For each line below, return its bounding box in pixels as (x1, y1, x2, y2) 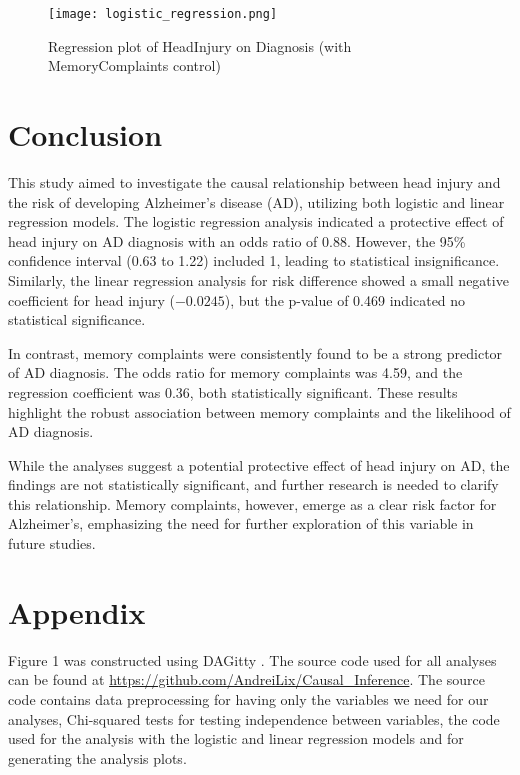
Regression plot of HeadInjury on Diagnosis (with (48, 35, 352, 56)
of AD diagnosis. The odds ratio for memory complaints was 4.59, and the (8, 362, 463, 383)
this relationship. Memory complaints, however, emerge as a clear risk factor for (8, 493, 497, 514)
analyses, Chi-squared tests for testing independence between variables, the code (8, 708, 500, 729)
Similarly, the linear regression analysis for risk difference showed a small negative (8, 269, 509, 290)
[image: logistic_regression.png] (48, 7, 278, 21)
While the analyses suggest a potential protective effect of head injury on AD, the (8, 454, 510, 475)
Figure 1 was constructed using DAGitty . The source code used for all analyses (8, 649, 497, 670)
